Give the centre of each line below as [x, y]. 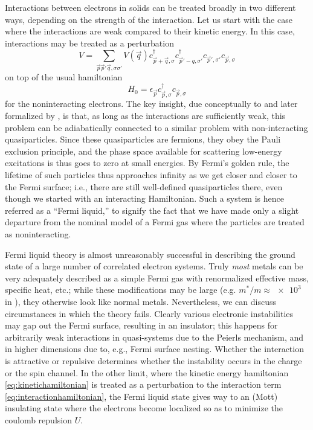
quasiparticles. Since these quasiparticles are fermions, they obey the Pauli [143, 139]
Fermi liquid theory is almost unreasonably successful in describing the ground [150, 254]
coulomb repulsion [38, 419]
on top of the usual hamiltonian [64, 77]
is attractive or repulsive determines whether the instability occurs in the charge [153, 360]
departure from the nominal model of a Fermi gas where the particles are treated [155, 222]
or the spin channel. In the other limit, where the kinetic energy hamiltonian [147, 372]
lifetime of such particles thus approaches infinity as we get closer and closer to [151, 175]
